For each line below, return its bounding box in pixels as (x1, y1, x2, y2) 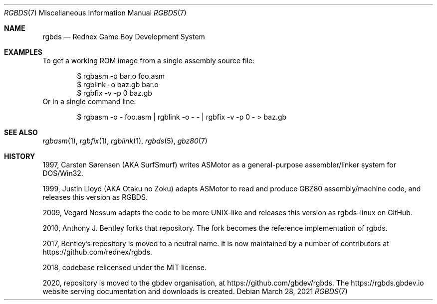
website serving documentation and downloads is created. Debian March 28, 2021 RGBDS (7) (42, 287, 348, 296)
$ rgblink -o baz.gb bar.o (77, 80, 159, 89)
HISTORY (4, 152, 35, 160)
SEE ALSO (4, 128, 38, 137)
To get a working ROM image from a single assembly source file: (42, 56, 255, 65)
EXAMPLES (4, 48, 42, 56)
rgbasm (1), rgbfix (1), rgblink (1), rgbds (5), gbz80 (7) (42, 137, 208, 145)
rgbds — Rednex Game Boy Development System (42, 32, 205, 41)
